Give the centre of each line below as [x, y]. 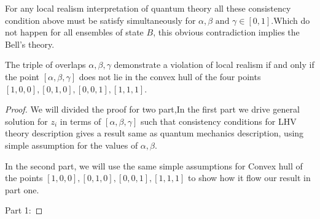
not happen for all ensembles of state [74, 32]
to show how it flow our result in [249, 178]
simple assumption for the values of [72, 145]
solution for [26, 121]
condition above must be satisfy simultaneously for [100, 20]
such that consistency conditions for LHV [219, 121]
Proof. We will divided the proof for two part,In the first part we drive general [152, 109]
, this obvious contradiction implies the [226, 32]
